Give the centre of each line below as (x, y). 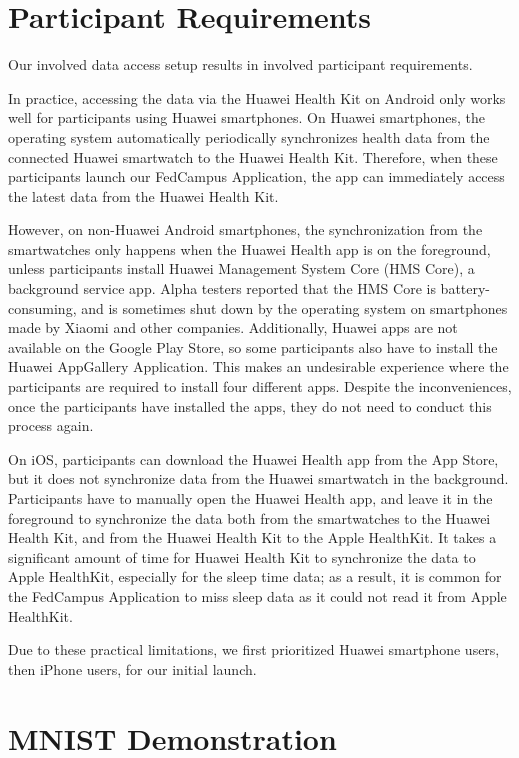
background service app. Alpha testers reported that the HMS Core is (222, 288)
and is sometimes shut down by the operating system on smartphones (294, 307)
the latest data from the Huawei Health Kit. (143, 195)
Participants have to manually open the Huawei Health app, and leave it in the (250, 498)
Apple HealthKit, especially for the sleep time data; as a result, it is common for (255, 576)
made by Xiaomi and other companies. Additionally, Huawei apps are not (233, 327)
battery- (465, 288)
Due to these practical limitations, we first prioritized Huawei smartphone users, (254, 649)
